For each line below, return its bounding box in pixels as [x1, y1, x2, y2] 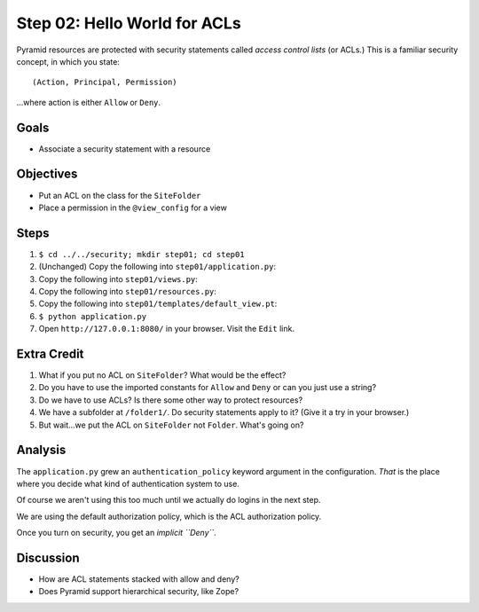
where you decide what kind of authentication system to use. [16, 478, 239, 489]
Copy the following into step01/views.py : [38, 273, 199, 284]
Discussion [16, 550, 80, 565]
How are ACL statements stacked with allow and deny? [38, 574, 239, 585]
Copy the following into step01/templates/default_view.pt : [38, 298, 278, 310]
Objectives [16, 167, 78, 182]
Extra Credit [16, 346, 84, 361]
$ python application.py [38, 311, 146, 321]
